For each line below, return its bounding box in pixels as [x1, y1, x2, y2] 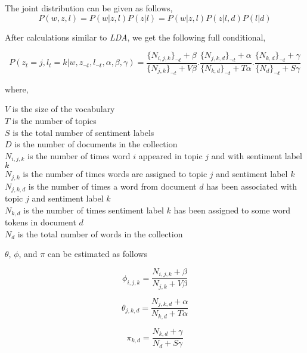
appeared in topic [138, 149, 203, 162]
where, [5, 82, 29, 95]
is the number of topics [12, 114, 97, 126]
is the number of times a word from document [28, 179, 197, 192]
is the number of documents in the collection [14, 138, 178, 150]
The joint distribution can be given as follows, [5, 2, 173, 14]
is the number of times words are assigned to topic [23, 168, 207, 180]
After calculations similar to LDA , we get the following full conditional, [5, 30, 266, 43]
